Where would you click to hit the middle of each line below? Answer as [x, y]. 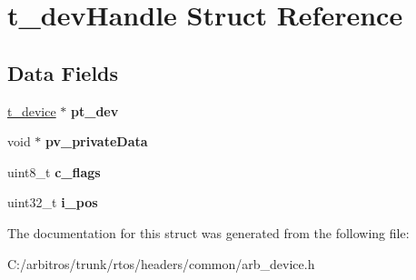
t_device [32, 110]
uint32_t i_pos [53, 202]
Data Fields [63, 72]
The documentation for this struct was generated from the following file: [208, 232]
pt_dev [95, 110]
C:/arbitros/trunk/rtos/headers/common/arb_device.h [161, 263]
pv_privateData [97, 141]
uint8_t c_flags [54, 171]
